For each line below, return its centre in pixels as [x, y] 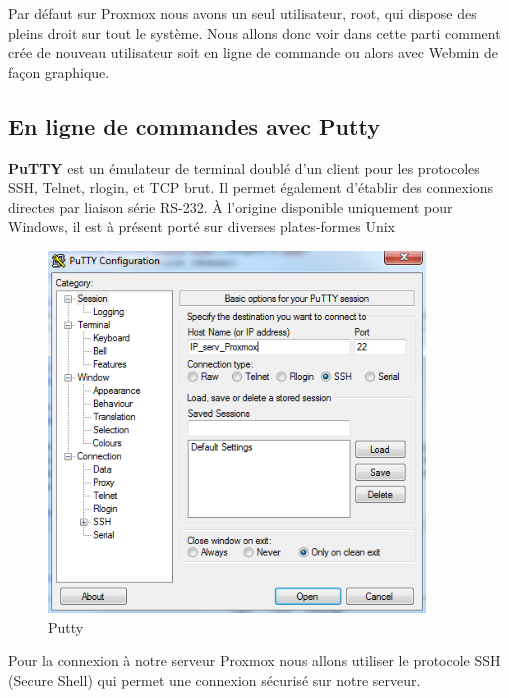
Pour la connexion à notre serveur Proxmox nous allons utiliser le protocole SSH [254, 660]
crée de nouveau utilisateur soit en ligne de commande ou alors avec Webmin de [253, 52]
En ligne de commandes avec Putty [194, 125]
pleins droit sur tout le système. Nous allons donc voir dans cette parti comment [254, 32]
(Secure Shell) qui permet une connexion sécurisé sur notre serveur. [214, 680]
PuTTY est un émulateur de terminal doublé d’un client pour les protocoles [244, 167]
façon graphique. [59, 71]
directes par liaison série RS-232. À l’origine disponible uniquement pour [230, 206]
